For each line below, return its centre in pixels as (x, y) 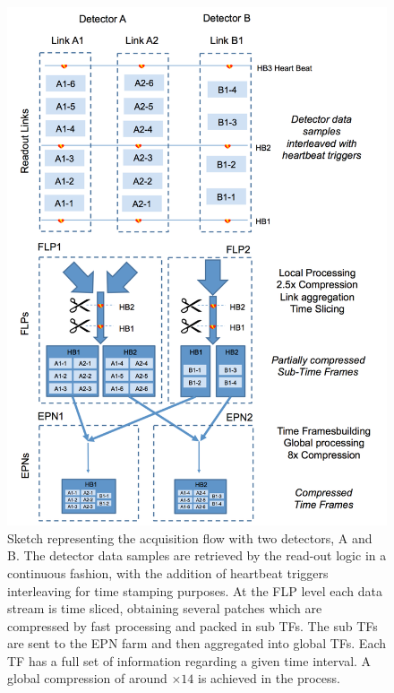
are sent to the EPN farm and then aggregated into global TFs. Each (197, 643)
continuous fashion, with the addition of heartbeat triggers (168, 572)
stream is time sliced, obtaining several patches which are (165, 608)
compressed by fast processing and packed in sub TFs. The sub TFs (193, 625)
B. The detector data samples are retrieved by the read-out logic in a (197, 555)
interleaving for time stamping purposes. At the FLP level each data (195, 590)
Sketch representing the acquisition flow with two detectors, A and (190, 537)
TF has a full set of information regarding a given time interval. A (189, 660)
